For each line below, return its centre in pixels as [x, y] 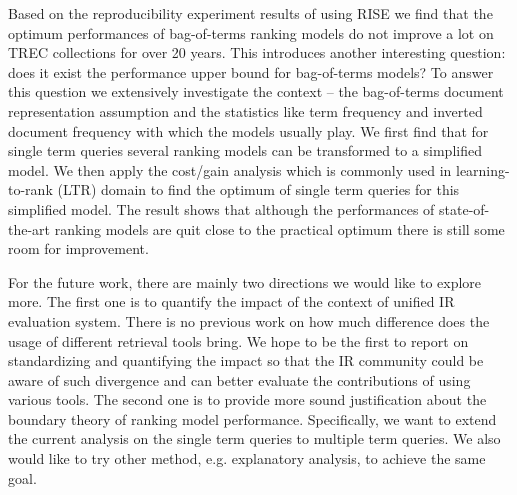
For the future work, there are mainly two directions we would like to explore [245, 281]
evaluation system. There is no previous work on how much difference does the [249, 320]
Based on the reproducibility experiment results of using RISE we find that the [250, 13]
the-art [29, 228]
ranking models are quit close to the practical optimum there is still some [279, 228]
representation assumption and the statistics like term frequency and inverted [245, 110]
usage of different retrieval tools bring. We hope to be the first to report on [238, 340]
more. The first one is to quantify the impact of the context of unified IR [231, 301]
